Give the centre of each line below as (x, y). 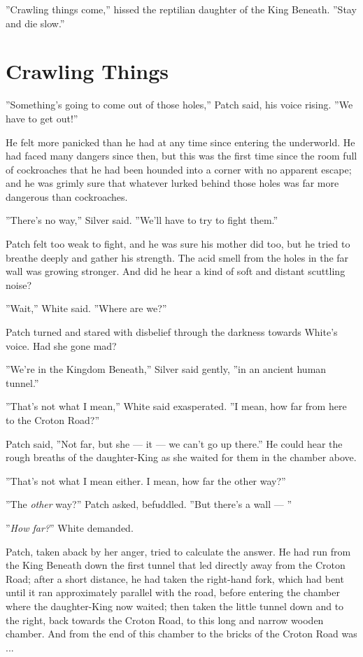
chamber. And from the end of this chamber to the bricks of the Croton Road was (181, 634)
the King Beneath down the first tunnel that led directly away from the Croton (176, 565)
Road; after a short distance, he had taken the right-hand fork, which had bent (175, 578)
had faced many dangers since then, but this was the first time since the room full (181, 156)
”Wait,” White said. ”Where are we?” (86, 308)
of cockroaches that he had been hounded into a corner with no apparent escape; (179, 169)
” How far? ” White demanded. (70, 527)
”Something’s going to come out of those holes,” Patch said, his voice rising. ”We (179, 105)
